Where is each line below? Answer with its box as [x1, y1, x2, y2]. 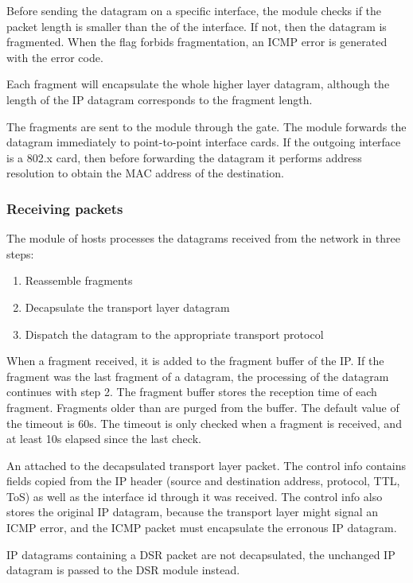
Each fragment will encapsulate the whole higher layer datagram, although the [6, 76, 390, 92]
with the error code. [6, 49, 103, 65]
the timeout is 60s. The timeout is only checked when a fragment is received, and [6, 414, 402, 431]
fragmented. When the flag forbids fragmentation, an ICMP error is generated [6, 33, 388, 50]
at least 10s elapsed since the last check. [6, 430, 201, 447]
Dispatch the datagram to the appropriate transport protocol [25, 325, 324, 342]
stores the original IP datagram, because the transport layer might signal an [6, 503, 379, 520]
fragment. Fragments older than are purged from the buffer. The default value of [6, 398, 399, 415]
